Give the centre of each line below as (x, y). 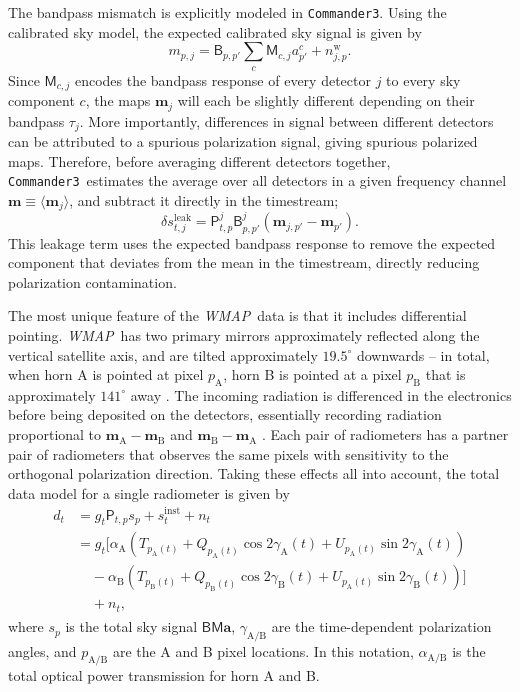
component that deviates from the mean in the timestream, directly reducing (244, 262)
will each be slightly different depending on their (326, 100)
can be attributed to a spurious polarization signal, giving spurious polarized (243, 141)
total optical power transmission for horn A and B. (164, 674)
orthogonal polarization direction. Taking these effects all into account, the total (254, 473)
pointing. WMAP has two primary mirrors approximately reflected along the (244, 334)
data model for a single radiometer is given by (149, 492)
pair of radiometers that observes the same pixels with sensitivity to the (228, 453)
